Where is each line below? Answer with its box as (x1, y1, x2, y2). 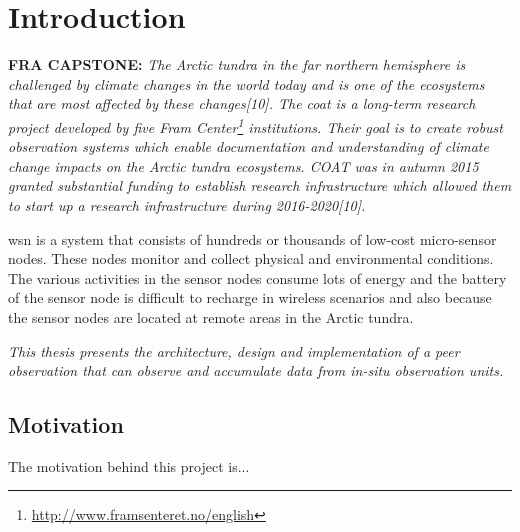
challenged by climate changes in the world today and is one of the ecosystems (8, 73, 485, 94)
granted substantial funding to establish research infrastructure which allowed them (8, 175, 512, 196)
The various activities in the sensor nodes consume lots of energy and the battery (8, 267, 507, 288)
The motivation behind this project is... (8, 455, 250, 476)
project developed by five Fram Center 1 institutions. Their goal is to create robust (8, 113, 503, 137)
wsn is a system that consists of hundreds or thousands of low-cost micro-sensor (8, 228, 497, 249)
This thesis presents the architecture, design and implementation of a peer (8, 340, 460, 361)
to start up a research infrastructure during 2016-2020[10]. (8, 194, 366, 215)
